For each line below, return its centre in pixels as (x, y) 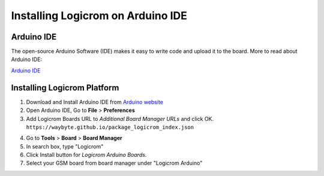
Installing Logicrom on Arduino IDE (99, 16)
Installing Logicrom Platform (65, 88)
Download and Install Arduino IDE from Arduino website (95, 102)
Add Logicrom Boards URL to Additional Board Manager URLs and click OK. (120, 119)
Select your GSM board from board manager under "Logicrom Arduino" (114, 163)
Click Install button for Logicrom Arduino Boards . (86, 155)
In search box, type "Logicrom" (65, 146)
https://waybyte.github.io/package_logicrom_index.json (110, 127)
